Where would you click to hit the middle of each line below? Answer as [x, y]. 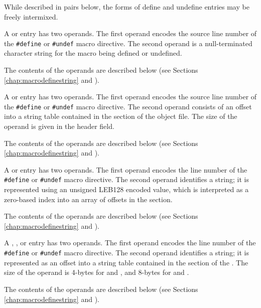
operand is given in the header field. [59, 126]
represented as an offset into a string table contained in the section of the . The [126, 262]
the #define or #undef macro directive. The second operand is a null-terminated [128, 43]
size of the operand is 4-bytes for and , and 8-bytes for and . [97, 272]
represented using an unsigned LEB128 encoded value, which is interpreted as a [126, 189]
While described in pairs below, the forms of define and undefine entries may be [127, 7]
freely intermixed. [31, 16]
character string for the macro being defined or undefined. [93, 53]
